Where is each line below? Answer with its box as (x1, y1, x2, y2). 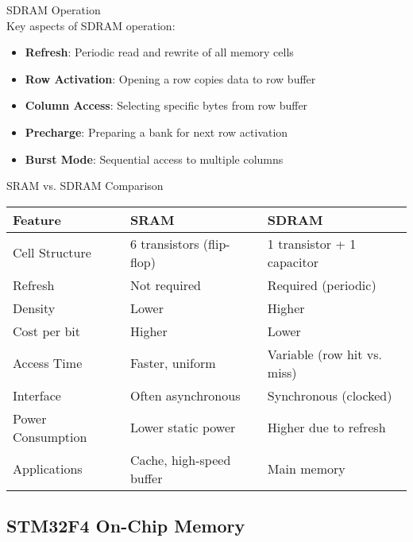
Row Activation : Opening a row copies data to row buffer (25, 70, 316, 87)
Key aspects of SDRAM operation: (6, 17, 176, 33)
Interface (13, 385, 61, 405)
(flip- (203, 234, 230, 253)
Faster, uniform (129, 354, 216, 373)
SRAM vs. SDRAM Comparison (6, 177, 164, 194)
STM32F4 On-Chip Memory (6, 513, 245, 538)
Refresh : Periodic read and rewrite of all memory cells (25, 44, 294, 60)
